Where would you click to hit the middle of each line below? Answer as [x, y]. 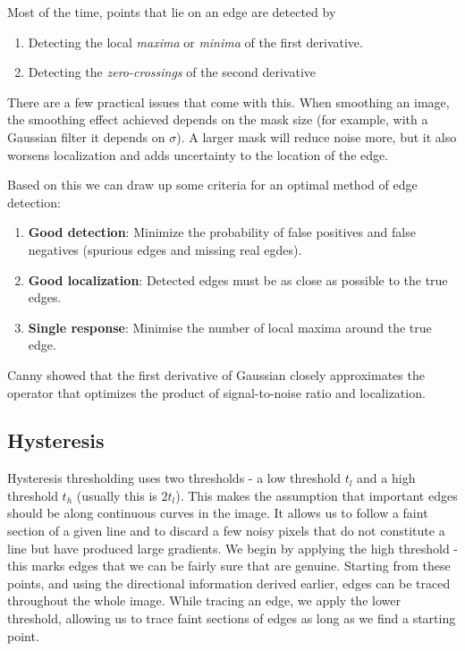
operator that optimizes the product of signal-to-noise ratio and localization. [216, 392]
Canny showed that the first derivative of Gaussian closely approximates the [216, 374]
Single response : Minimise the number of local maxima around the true [230, 327]
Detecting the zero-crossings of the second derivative [172, 72]
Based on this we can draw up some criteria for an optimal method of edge [212, 185]
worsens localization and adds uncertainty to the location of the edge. [198, 154]
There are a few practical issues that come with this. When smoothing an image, [228, 101]
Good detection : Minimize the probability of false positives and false [222, 232]
